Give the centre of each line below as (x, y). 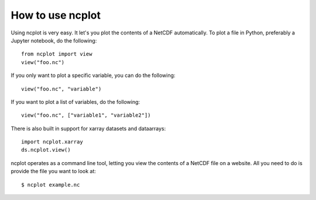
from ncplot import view (57, 54)
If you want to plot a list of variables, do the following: (75, 101)
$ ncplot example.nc (51, 185)
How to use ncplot (56, 15)
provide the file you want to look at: (54, 171)
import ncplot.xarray (52, 142)
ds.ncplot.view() (46, 150)
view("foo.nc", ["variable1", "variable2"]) (86, 115)
